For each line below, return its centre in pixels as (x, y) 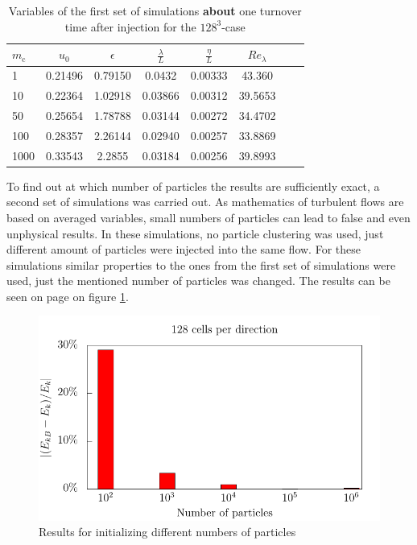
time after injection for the (130, 26)
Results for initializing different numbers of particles (167, 532)
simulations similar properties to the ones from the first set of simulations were (201, 264)
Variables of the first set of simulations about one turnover (155, 10)
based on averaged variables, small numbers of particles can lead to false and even (208, 217)
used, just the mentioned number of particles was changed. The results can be (198, 281)
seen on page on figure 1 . (68, 296)
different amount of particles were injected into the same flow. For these (184, 249)
